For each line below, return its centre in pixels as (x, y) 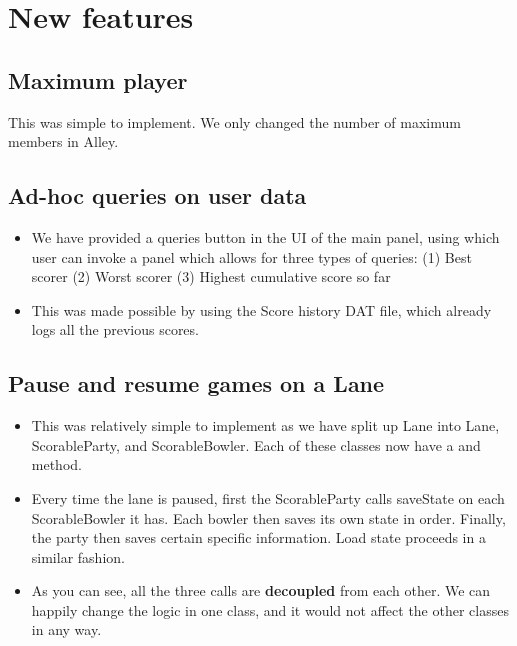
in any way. (66, 629)
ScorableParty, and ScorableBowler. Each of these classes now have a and (256, 444)
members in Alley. (63, 141)
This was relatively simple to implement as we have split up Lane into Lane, (265, 425)
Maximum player (98, 79)
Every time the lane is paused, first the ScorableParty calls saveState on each (268, 497)
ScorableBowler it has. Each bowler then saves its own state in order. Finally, (268, 517)
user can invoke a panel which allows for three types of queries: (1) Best (251, 256)
